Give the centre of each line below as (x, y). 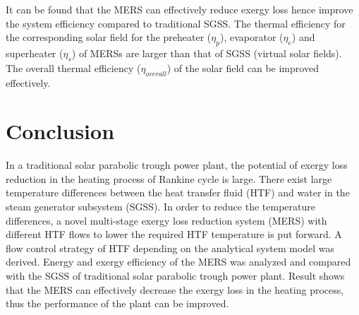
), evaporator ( (251, 37)
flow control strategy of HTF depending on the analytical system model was (170, 248)
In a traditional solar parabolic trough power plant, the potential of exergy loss (177, 165)
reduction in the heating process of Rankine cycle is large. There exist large (169, 178)
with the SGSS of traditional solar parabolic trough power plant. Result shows (175, 276)
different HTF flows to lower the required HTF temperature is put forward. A (174, 234)
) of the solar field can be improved (243, 67)
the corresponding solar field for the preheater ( (109, 37)
